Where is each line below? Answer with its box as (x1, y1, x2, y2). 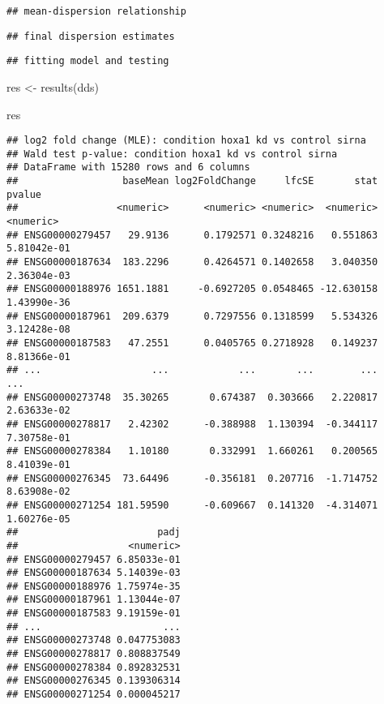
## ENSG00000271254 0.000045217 (6, 689, 181, 701)
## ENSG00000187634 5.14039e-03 (6, 567, 181, 579)
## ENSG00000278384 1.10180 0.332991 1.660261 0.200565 (6, 445, 378, 457)
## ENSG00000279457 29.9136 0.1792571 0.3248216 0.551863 (6, 229, 378, 241)
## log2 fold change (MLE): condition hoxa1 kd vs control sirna (6, 135, 366, 147)
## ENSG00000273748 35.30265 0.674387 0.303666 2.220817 (6, 391, 378, 403)
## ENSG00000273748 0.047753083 (6, 634, 181, 646)
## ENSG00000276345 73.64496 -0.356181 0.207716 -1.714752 (6, 472, 378, 484)
